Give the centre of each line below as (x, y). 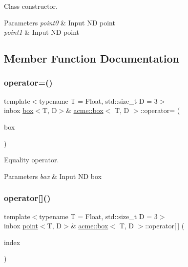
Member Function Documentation (92, 58)
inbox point (21, 226)
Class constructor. (31, 6)
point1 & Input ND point (42, 32)
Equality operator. (31, 160)
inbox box (19, 110)
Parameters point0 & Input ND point (60, 22)
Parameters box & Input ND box (53, 176)
